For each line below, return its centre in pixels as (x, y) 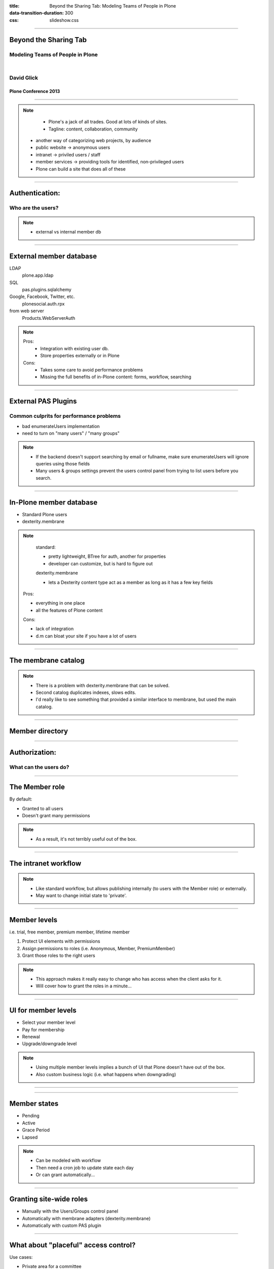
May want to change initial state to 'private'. (81, 895)
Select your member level (49, 1022)
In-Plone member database (53, 502)
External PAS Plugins (43, 401)
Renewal (31, 1037)
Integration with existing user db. (75, 348)
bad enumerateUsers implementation (61, 426)
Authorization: (33, 752)
